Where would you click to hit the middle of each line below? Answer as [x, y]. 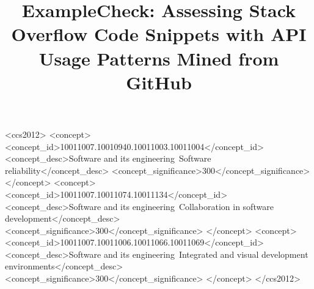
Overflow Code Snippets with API [159, 34]
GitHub [159, 82]
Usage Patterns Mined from [159, 58]
